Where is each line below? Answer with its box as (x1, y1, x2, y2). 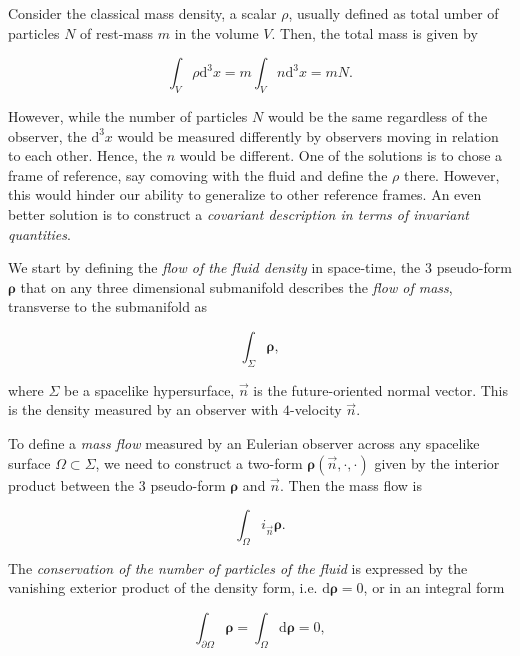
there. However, (403, 164, 500, 185)
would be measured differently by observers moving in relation (117, 125, 499, 146)
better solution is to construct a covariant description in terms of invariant (8, 203, 469, 224)
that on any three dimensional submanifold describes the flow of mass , (20, 276, 453, 297)
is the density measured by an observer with (8, 399, 279, 420)
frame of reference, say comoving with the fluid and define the (8, 164, 388, 185)
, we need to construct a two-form (95, 452, 303, 473)
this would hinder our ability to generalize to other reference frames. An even (8, 184, 482, 205)
